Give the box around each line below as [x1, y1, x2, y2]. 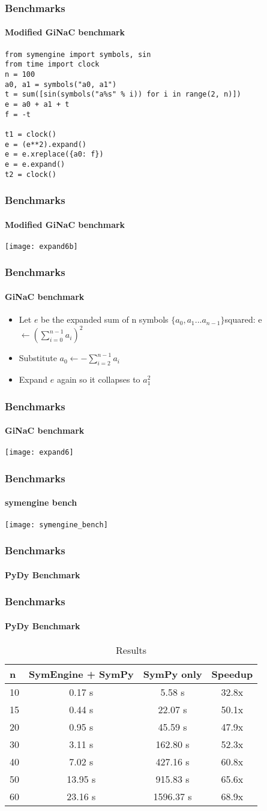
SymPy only [143, 666, 202, 681]
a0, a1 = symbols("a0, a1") [5, 80, 117, 89]
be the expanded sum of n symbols [41, 313, 169, 326]
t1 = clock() [5, 130, 56, 139]
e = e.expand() [5, 160, 65, 169]
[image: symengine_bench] [5, 520, 108, 529]
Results [116, 642, 147, 657]
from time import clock [5, 60, 100, 69]
